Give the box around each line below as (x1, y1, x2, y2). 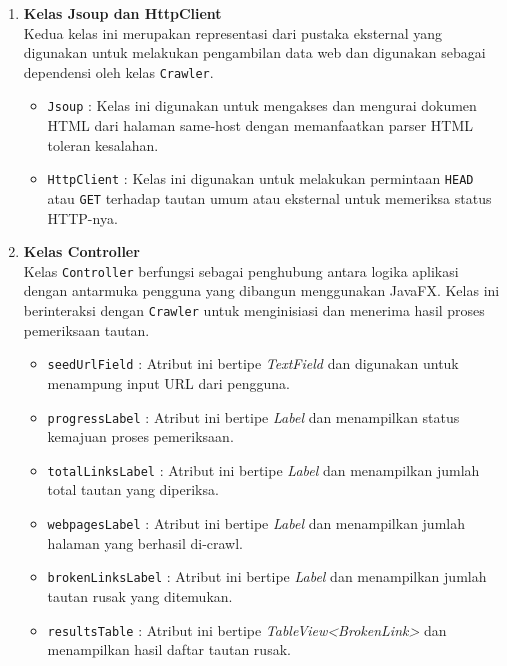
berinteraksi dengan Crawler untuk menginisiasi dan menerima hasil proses (23, 300, 485, 321)
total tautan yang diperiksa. (47, 479, 219, 500)
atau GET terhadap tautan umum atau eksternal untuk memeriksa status (47, 187, 492, 208)
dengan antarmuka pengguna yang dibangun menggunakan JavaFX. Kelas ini (23, 280, 500, 301)
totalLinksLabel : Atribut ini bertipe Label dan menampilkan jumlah (47, 459, 480, 480)
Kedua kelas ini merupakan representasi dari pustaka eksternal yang (23, 22, 443, 43)
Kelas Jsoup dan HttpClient (23, 3, 222, 23)
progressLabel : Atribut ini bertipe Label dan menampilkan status (47, 406, 460, 427)
